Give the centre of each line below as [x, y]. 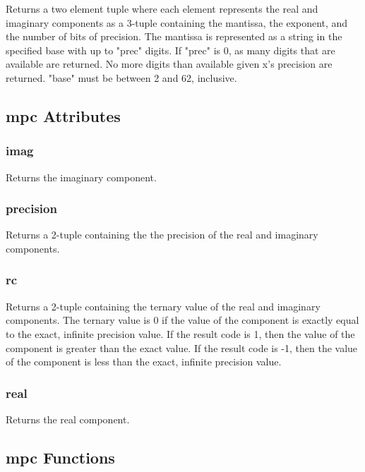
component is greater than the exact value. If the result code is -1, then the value [182, 347]
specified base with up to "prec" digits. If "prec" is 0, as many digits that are [170, 50]
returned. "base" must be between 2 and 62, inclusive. [121, 77]
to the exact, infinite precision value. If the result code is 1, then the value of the [180, 333]
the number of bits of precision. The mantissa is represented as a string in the [174, 36]
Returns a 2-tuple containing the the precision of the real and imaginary [162, 235]
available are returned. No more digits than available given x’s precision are [169, 64]
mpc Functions [60, 457]
